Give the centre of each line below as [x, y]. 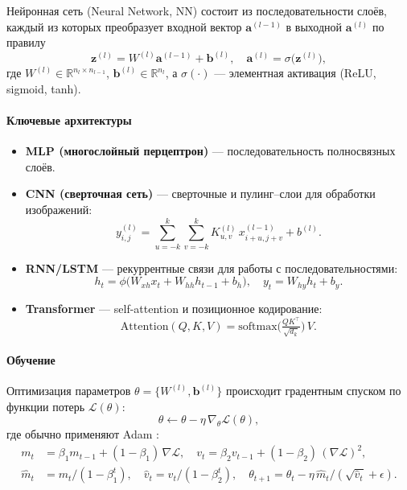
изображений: [59, 209]
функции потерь [46, 406]
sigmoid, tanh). [44, 88]
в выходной [314, 26]
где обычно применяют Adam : [83, 434]
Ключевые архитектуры [69, 120]
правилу [26, 42]
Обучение [31, 359]
